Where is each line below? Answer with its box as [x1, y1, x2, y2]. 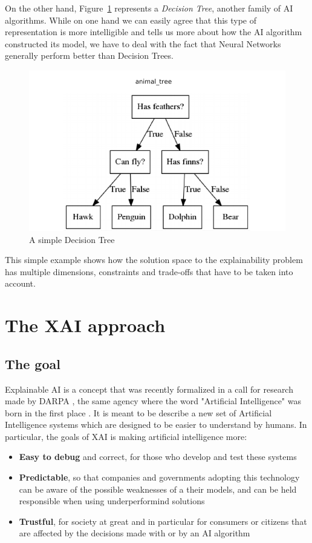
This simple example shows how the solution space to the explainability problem [5, 253, 303, 266]
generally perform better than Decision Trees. [5, 49, 174, 62]
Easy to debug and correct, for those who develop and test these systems [19, 450, 297, 463]
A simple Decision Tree [29, 233, 115, 245]
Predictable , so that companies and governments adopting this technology [19, 471, 300, 484]
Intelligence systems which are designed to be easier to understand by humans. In [5, 418, 307, 431]
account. [5, 277, 36, 290]
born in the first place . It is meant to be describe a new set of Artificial [5, 406, 272, 419]
